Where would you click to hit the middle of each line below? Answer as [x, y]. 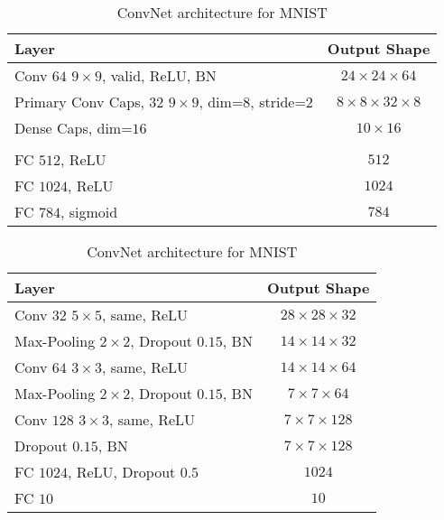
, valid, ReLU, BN [159, 75]
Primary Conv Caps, [79, 102]
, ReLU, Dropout [121, 472]
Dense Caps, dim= [74, 128]
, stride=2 [282, 102]
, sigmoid [89, 212]
